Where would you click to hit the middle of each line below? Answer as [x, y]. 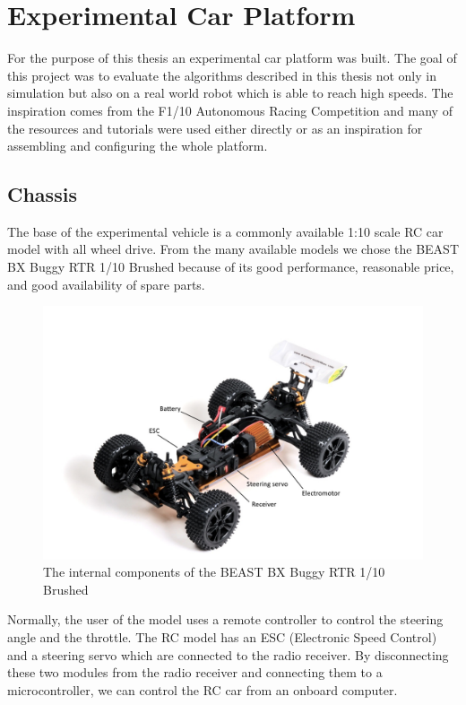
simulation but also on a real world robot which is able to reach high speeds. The [230, 93]
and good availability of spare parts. [106, 284]
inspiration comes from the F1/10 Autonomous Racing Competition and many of [230, 110]
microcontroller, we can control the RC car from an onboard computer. [203, 689]
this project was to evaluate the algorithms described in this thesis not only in [222, 75]
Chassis [42, 194]
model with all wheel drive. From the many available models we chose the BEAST [233, 249]
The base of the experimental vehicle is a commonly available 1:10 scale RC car [225, 231]
